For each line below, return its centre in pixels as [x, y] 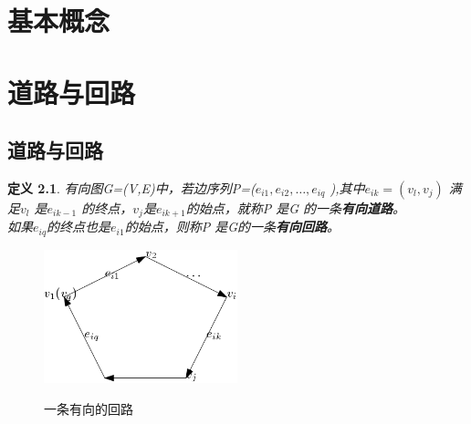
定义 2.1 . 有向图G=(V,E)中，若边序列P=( [131, 187]
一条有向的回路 [89, 408]
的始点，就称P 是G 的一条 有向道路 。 [296, 207]
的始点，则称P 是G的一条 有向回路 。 [232, 227]
